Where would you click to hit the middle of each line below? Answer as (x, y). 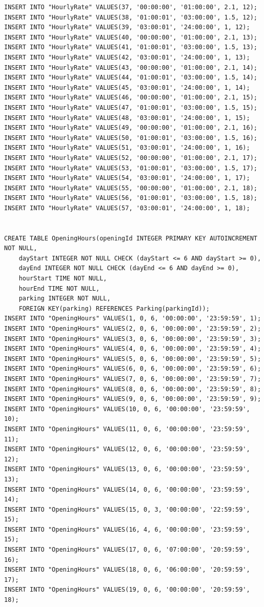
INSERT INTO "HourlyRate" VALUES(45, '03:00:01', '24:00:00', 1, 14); (127, 87)
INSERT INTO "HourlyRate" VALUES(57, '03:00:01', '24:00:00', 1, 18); (127, 208)
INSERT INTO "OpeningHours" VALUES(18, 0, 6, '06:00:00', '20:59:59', (127, 570)
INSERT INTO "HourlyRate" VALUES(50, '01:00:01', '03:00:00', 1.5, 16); (131, 138)
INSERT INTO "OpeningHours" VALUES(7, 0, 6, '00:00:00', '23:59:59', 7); (133, 379)
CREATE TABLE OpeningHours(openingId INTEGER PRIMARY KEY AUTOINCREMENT (131, 238)
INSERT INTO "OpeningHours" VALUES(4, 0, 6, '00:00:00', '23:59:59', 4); (133, 349)
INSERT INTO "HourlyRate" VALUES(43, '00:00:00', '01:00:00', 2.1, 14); (131, 67)
